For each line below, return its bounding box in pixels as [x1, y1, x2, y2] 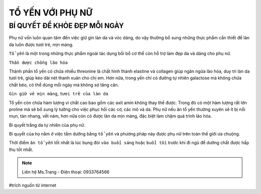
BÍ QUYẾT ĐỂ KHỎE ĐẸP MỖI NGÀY [9, 21, 124, 30]
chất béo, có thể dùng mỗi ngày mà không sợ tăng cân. [9, 82, 119, 88]
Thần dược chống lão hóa [9, 60, 68, 65]
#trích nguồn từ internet [9, 182, 57, 188]
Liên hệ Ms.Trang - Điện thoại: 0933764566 [22, 169, 110, 175]
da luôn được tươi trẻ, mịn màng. [9, 42, 73, 47]
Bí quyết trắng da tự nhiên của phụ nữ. [9, 122, 86, 128]
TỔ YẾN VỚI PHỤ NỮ [9, 7, 93, 18]
